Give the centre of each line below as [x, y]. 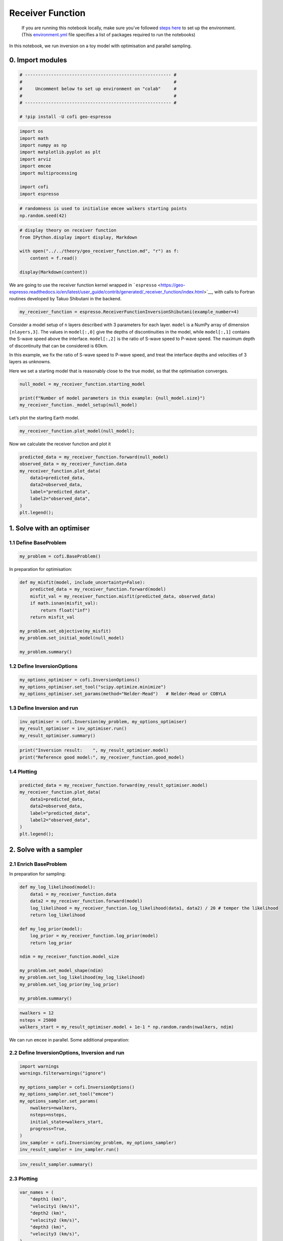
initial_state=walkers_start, [67, 1122]
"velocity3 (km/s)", [55, 1234]
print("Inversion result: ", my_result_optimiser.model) [94, 750]
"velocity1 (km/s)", [55, 1206]
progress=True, [48, 1129]
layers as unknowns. [30, 362]
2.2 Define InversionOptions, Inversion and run [67, 1052]
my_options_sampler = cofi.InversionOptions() [77, 1087]
